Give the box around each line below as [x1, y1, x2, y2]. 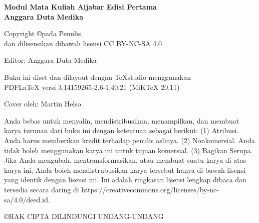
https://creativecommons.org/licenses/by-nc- [81, 184, 219, 194]
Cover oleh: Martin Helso [4, 98, 81, 109]
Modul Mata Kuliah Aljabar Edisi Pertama [4, 2, 157, 12]
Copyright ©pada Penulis [4, 28, 81, 39]
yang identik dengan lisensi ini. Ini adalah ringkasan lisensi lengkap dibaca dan [4, 174, 246, 185]
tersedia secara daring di [4, 184, 79, 194]
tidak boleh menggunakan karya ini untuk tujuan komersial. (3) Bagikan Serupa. [4, 145, 253, 155]
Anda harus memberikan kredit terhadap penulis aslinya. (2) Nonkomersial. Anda [4, 135, 255, 145]
